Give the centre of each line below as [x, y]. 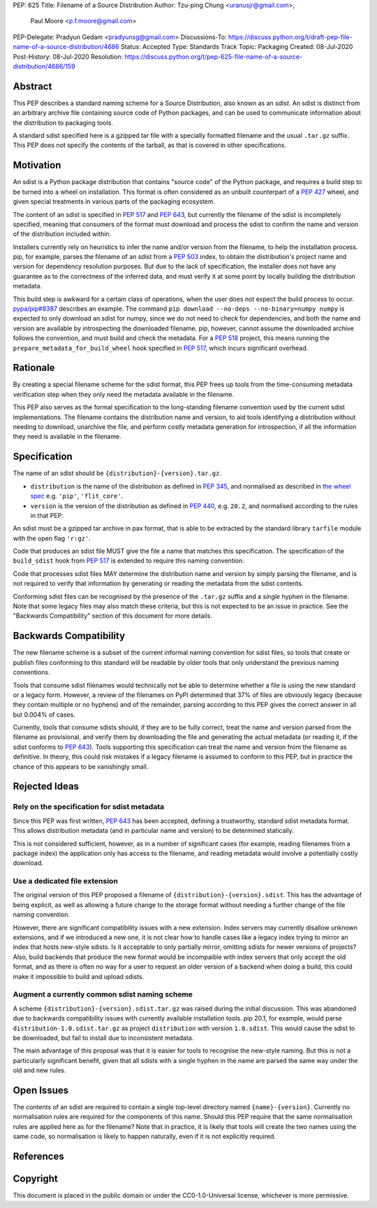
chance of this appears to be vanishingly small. [81, 766]
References [38, 1156]
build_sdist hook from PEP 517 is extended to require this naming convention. [128, 561]
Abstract [32, 86]
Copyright [36, 1179]
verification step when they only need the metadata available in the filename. [123, 394]
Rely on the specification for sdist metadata [88, 807]
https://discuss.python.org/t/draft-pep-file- [290, 37]
